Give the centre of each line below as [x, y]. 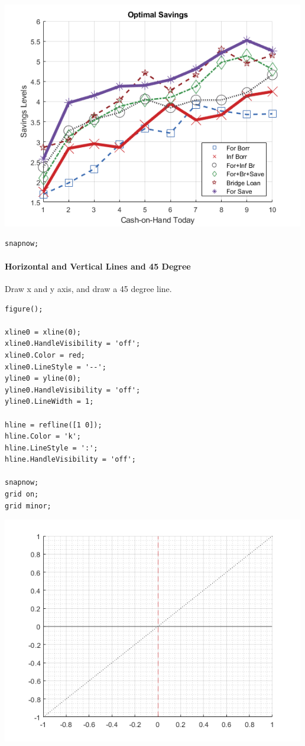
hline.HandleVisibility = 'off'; [70, 460]
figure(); [24, 309]
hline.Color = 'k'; [43, 437]
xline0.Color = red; [45, 355]
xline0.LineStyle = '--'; [56, 367]
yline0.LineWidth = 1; [49, 402]
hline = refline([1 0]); [53, 425]
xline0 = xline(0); [43, 332]
